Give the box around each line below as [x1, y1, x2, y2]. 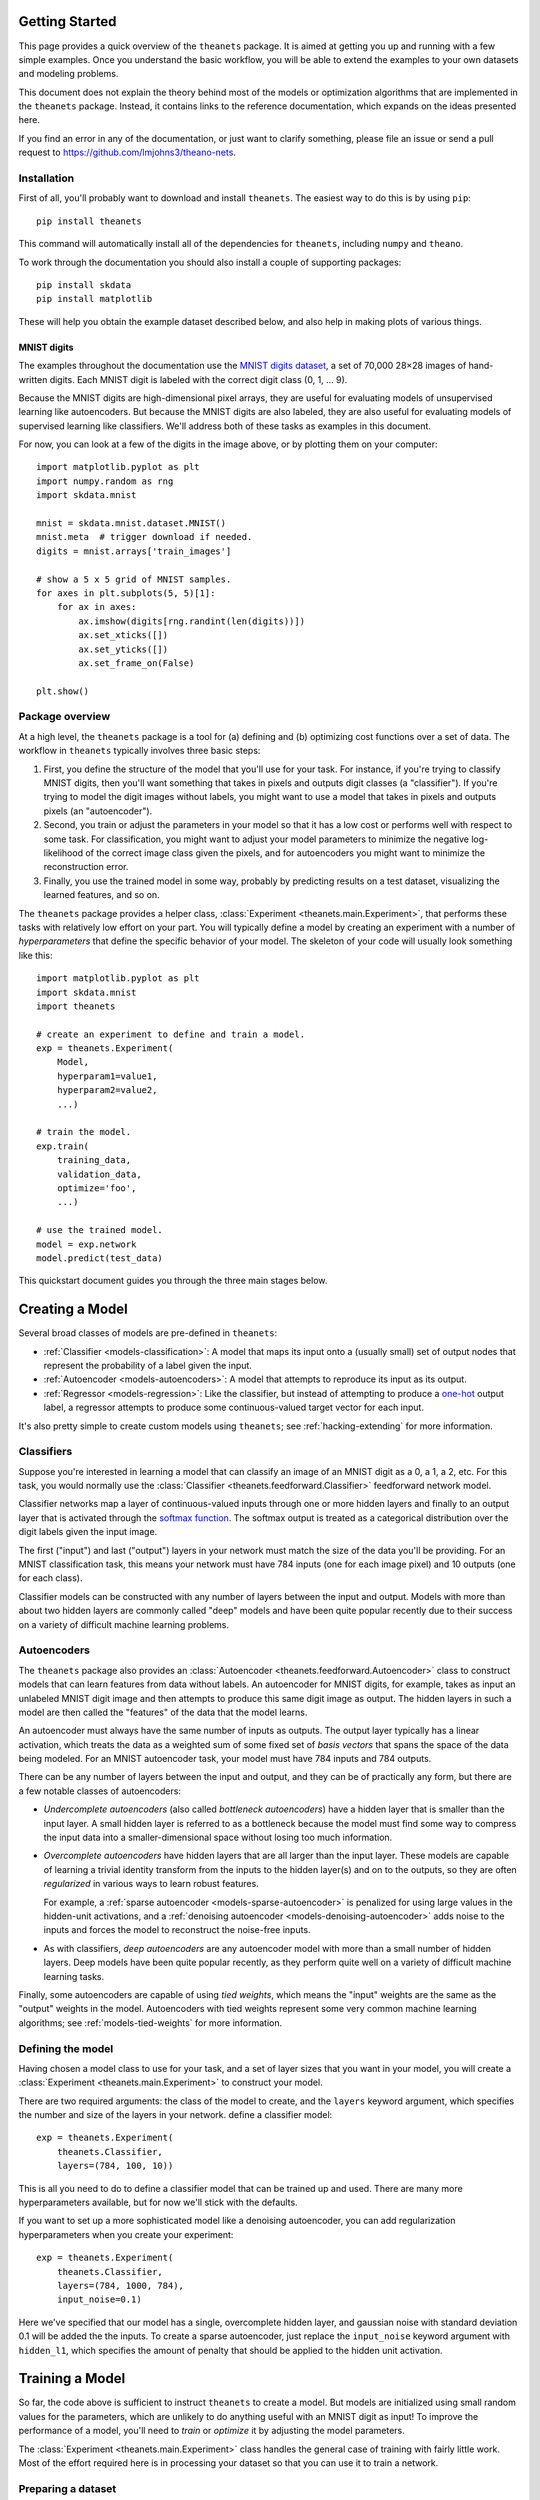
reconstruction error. [43, 861, 129, 873]
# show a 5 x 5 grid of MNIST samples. [36, 573, 232, 585]
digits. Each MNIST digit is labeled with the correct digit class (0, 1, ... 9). [49, 373, 348, 385]
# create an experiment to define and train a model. [36, 1028, 305, 1040]
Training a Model [18, 2370, 126, 2387]
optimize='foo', [56, 1182, 137, 1194]
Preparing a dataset [18, 2481, 117, 2495]
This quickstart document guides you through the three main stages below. [18, 1275, 328, 1287]
